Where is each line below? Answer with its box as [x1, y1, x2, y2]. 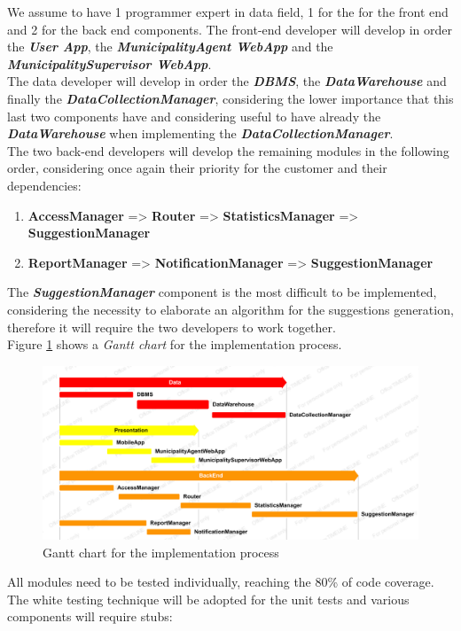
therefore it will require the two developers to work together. [7, 317, 336, 336]
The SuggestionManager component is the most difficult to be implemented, [7, 283, 437, 301]
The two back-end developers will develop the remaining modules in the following [7, 141, 449, 160]
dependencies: [7, 175, 82, 194]
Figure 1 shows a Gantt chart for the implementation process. [7, 335, 342, 354]
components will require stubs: [7, 607, 173, 626]
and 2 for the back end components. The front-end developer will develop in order [7, 19, 452, 38]
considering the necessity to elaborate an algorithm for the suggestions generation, [7, 300, 454, 318]
